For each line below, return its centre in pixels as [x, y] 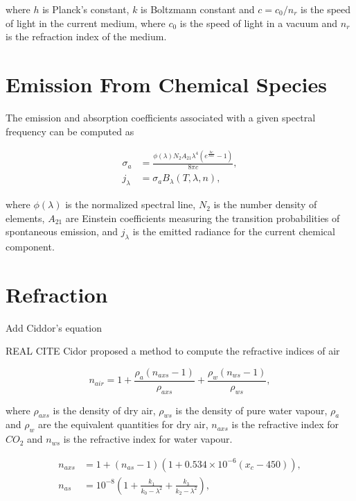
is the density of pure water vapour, [251, 410]
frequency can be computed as [70, 131]
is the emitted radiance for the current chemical [234, 231]
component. [30, 247]
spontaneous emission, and [62, 231]
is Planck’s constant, [86, 9]
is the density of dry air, [104, 410]
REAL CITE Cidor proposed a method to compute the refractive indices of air [173, 351]
